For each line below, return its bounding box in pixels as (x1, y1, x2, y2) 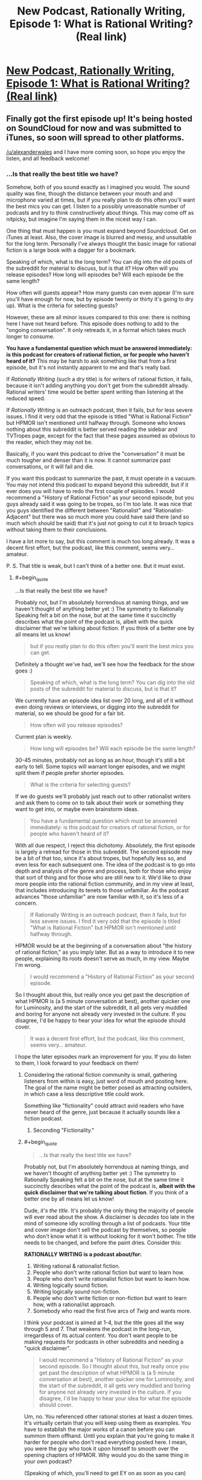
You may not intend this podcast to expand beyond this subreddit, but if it (6, 481, 189, 488)
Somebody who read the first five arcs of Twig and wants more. (33, 1307, 192, 1314)
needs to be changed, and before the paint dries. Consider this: (24, 1239, 182, 1246)
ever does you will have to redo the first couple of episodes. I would (6, 488, 175, 495)
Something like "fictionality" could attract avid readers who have (24, 1102, 185, 1109)
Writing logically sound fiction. (33, 1281, 109, 1289)
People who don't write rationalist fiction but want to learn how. (33, 1275, 191, 1282)
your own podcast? (24, 1458, 72, 1465)
